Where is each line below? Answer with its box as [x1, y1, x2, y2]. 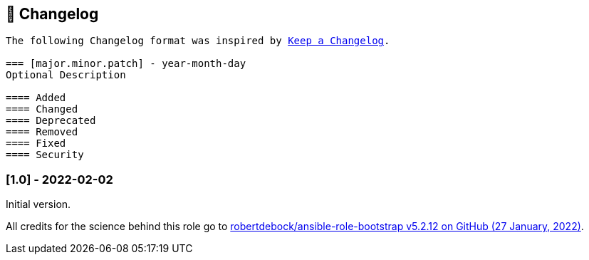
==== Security [6, 149, 84, 161]
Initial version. [6, 198, 71, 211]
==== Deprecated [6, 115, 96, 127]
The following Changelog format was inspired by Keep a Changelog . [6, 35, 390, 47]
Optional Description [6, 69, 126, 81]
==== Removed [6, 126, 78, 138]
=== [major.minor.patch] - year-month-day [6, 58, 246, 70]
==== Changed [6, 103, 78, 115]
